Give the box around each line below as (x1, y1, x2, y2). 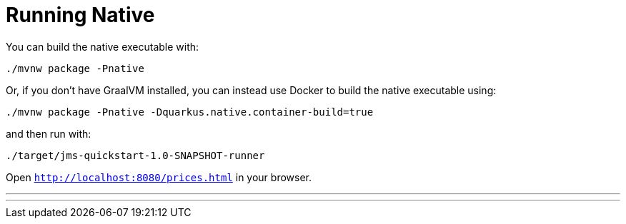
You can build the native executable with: (6, 40, 199, 53)
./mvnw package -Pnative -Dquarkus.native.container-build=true (6, 106, 374, 118)
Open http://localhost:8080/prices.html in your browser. (6, 170, 312, 183)
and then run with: (6, 127, 91, 140)
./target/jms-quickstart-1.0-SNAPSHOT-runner (6, 149, 265, 161)
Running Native (6, 3, 155, 27)
